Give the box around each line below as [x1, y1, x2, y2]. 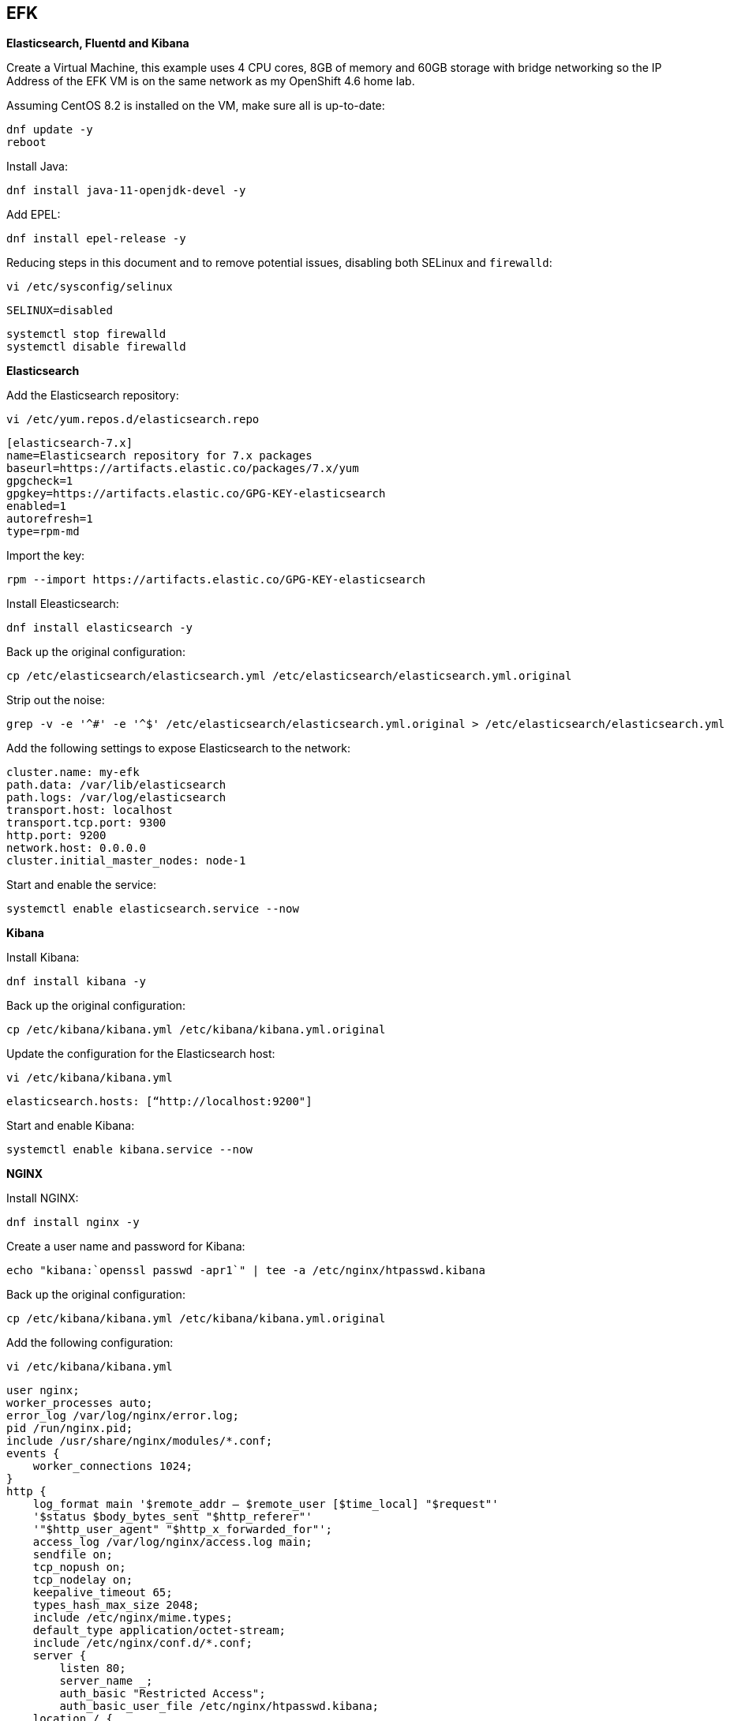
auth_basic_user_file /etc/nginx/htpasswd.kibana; [59, 1700, 380, 1713]
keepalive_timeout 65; [32, 1586, 173, 1599]
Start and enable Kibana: [6, 1119, 135, 1133]
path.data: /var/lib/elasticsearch [6, 778, 226, 792]
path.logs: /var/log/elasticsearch [6, 791, 226, 804]
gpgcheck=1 [6, 474, 73, 488]
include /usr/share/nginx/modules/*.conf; [6, 1434, 273, 1448]
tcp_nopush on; [32, 1561, 126, 1574]
